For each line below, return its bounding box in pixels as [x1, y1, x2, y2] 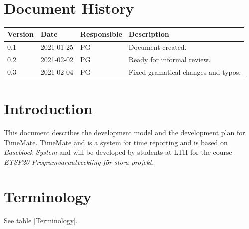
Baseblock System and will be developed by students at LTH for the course [4, 147, 232, 157]
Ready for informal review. [128, 54, 211, 65]
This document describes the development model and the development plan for [4, 127, 245, 138]
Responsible [80, 29, 122, 39]
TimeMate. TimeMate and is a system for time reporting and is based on [4, 137, 228, 147]
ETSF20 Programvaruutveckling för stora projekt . [4, 156, 154, 167]
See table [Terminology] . [4, 215, 78, 225]
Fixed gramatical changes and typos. [128, 66, 241, 77]
